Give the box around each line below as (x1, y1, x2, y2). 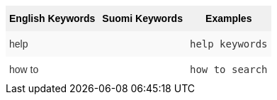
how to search (189, 64, 268, 75)
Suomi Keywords (102, 13, 183, 24)
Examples (205, 13, 252, 24)
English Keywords (9, 13, 96, 24)
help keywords (189, 38, 268, 50)
